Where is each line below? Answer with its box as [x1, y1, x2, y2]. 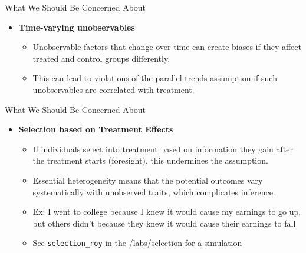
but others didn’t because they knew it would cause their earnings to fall [32, 217, 296, 229]
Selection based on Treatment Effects [18, 123, 173, 135]
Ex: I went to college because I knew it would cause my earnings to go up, [32, 205, 301, 218]
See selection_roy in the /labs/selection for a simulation [32, 237, 242, 249]
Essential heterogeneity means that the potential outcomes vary [32, 174, 263, 186]
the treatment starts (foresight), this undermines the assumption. [32, 154, 268, 167]
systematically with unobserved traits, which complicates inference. [32, 185, 275, 198]
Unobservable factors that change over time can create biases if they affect [32, 41, 301, 53]
